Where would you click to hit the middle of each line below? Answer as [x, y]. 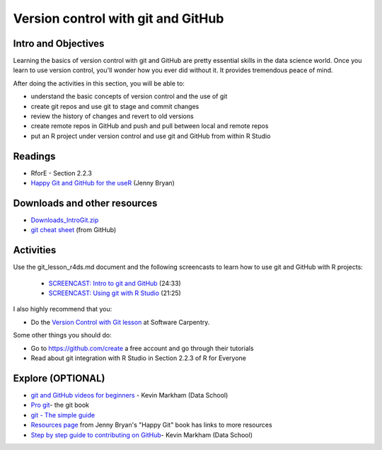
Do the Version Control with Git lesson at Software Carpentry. [120, 322]
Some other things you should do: [63, 335]
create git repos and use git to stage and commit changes [115, 106]
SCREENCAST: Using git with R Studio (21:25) [115, 293]
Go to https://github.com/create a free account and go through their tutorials [142, 348]
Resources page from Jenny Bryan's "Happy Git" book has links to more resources [151, 425]
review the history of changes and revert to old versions [112, 116]
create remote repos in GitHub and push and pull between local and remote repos [150, 126]
